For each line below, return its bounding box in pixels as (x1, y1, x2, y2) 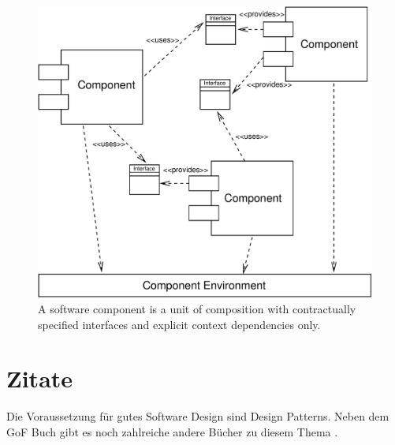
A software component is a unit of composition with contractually (38, 300, 356, 316)
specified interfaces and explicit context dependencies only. (38, 316, 321, 332)
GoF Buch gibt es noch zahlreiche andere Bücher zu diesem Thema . (6, 423, 338, 439)
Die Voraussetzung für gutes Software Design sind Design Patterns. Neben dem (6, 408, 389, 424)
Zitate (6, 362, 73, 395)
